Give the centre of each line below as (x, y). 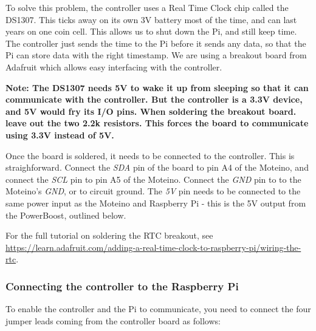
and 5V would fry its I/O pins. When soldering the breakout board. (151, 111)
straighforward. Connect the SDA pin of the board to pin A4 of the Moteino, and (157, 167)
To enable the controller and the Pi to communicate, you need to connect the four (158, 309)
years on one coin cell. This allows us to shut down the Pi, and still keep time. (151, 31)
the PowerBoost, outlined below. (66, 215)
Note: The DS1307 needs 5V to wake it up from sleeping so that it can (157, 87)
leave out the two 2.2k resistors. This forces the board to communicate (157, 123)
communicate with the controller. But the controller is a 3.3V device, (154, 99)
